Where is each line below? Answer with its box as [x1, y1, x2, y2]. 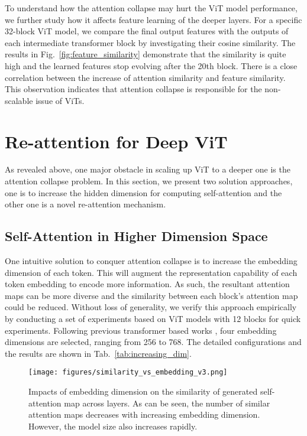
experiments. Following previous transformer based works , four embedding [5, 324, 277, 336]
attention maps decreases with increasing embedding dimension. [28, 408, 260, 421]
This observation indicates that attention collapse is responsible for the [5, 83, 262, 95]
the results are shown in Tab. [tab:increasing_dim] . [5, 347, 192, 359]
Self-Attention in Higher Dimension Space [5, 227, 268, 245]
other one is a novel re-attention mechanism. [5, 198, 166, 210]
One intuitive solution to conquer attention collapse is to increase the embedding [5, 255, 298, 267]
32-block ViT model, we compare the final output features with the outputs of [5, 25, 289, 37]
